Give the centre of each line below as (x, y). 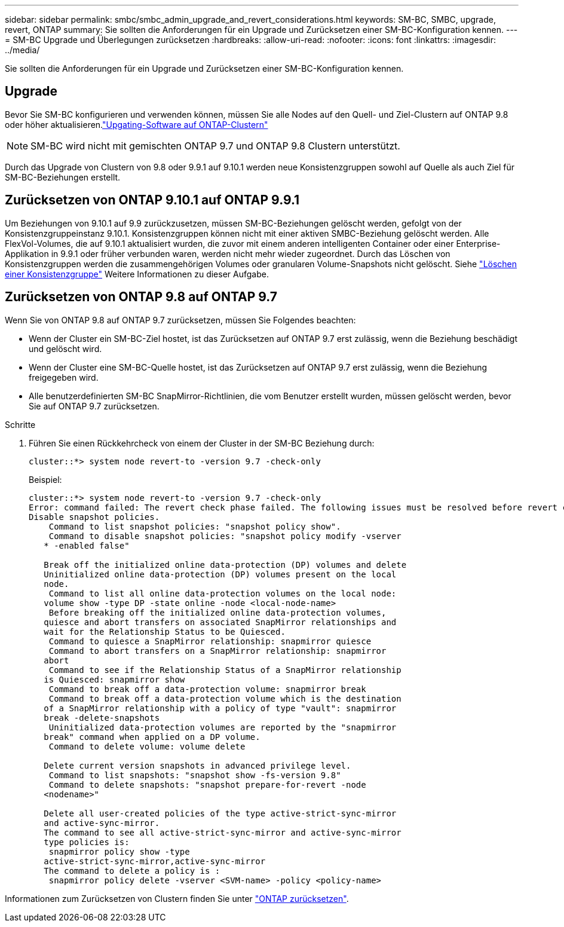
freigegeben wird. (64, 377)
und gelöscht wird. (65, 348)
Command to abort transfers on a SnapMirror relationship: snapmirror (217, 651)
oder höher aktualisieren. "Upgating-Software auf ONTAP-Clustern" (137, 124)
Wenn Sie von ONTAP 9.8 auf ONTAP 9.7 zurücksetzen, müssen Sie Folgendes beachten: (180, 320)
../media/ (22, 50)
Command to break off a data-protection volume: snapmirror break (207, 689)
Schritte (20, 424)
